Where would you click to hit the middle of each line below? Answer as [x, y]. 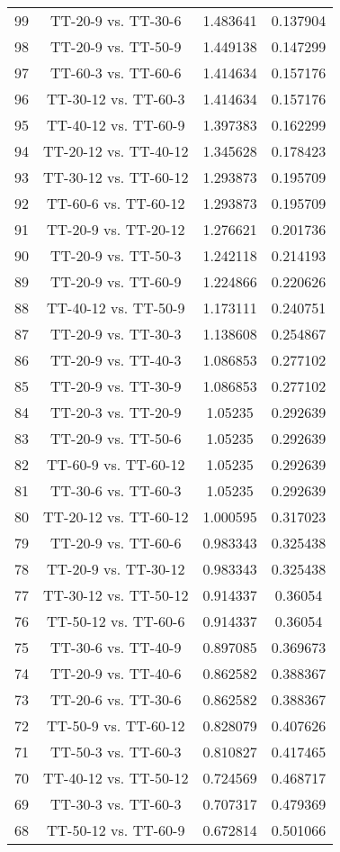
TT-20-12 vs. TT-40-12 [116, 151]
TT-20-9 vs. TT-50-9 [116, 46]
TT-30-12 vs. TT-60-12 [116, 177]
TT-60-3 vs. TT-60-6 [116, 73]
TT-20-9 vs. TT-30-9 [116, 386]
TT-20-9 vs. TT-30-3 [116, 334]
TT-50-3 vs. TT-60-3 [116, 752]
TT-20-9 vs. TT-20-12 [116, 229]
